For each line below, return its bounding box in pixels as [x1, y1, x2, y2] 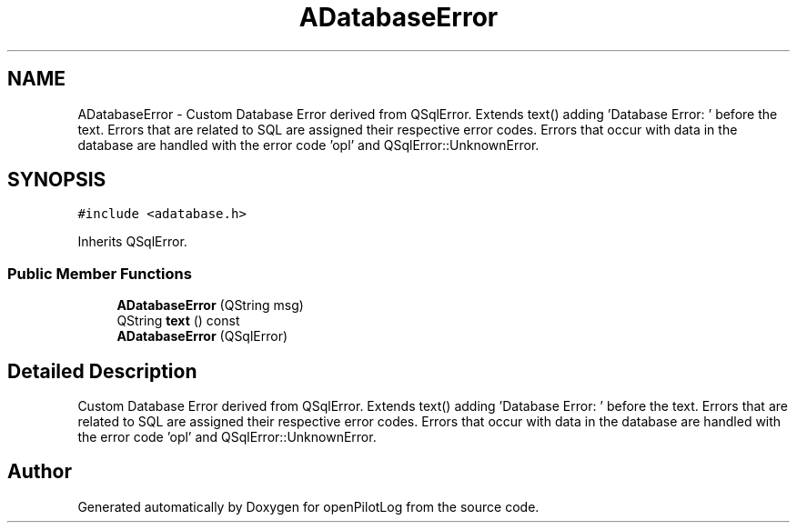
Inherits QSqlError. [77, 234, 187, 250]
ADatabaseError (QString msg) [116, 297, 304, 314]
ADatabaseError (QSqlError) [116, 328, 288, 345]
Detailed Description [7, 359, 197, 383]
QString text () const [116, 313, 240, 329]
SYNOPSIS [7, 168, 106, 192]
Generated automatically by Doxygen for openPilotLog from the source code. [77, 498, 540, 515]
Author [7, 460, 72, 484]
